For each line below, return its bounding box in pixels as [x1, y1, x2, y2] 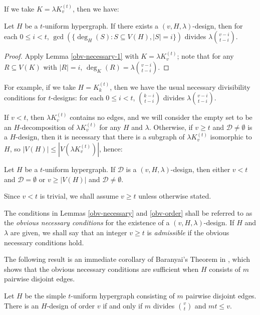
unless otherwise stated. [138, 191, 211, 201]
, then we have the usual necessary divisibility [110, 81, 250, 92]
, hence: [99, 143, 123, 153]
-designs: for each [51, 92, 104, 103]
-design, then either [170, 164, 230, 174]
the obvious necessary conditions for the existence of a [4, 217, 170, 228]
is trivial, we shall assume [40, 191, 119, 201]
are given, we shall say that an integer [10, 227, 127, 237]
